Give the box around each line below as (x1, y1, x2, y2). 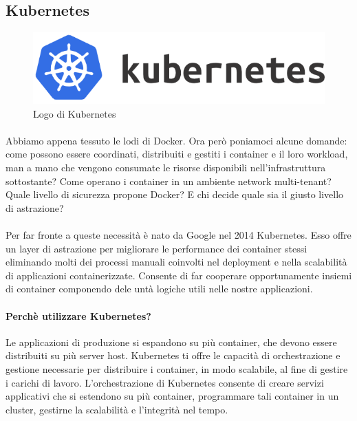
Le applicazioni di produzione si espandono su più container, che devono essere (6, 334, 337, 349)
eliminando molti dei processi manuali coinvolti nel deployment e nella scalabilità (6, 255, 347, 269)
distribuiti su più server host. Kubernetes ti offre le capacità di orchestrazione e (6, 348, 340, 363)
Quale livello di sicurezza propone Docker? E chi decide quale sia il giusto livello (6, 187, 344, 202)
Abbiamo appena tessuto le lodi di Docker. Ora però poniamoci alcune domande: (6, 133, 347, 147)
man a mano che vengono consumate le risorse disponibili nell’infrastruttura (6, 160, 326, 175)
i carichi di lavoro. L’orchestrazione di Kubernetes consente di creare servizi (6, 375, 324, 389)
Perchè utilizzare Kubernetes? (6, 308, 151, 323)
